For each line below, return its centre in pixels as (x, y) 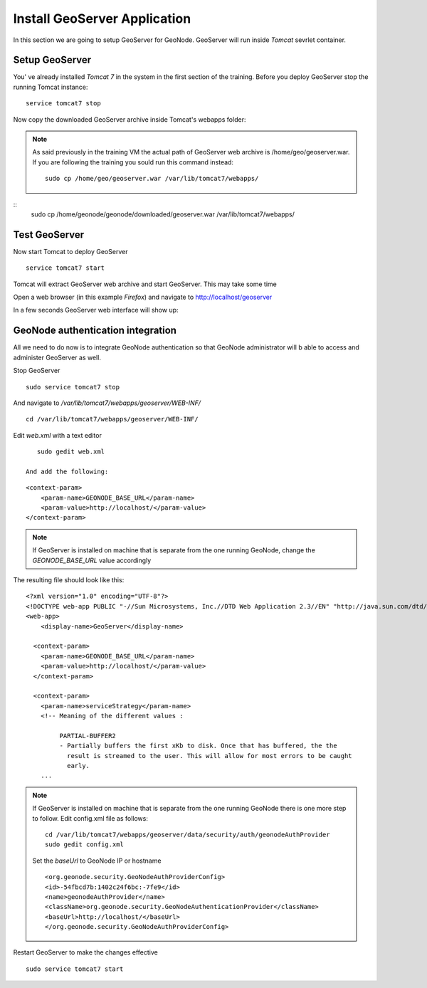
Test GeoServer (49, 235)
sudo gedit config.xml (85, 845)
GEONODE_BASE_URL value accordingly (92, 560)
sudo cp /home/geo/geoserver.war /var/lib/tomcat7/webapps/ (152, 179)
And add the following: (67, 471)
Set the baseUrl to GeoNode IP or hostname (97, 861)
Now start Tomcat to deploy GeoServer (70, 251)
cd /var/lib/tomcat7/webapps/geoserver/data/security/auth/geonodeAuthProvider (188, 834)
